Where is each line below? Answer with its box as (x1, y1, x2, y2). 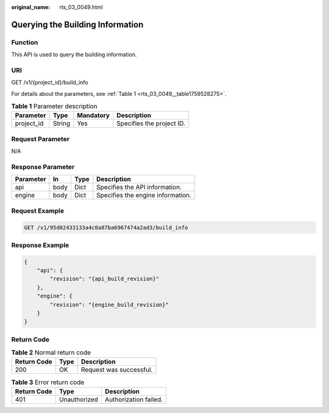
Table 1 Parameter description (11, 102, 97, 111)
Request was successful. (80, 365, 153, 374)
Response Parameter (11, 163, 75, 171)
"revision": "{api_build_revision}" (49, 276, 160, 282)
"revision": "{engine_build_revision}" (49, 301, 169, 308)
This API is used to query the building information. (11, 51, 137, 58)
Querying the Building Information (11, 19, 144, 30)
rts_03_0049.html (59, 4, 103, 10)
